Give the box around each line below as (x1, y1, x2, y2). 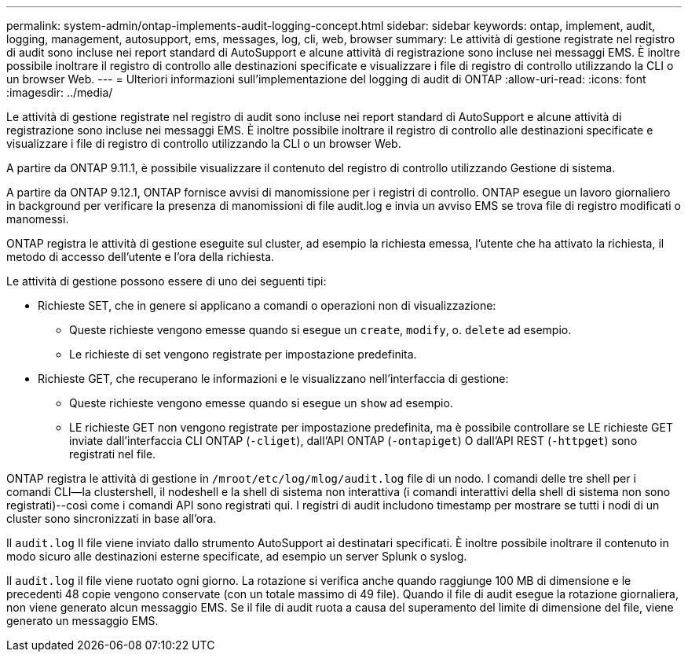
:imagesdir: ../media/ (6, 86, 113, 99)
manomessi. (6, 212, 69, 226)
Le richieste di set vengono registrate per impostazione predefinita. (69, 347, 417, 361)
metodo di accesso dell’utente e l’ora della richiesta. (6, 250, 275, 263)
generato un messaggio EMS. (6, 614, 159, 627)
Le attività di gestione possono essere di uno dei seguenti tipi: (6, 274, 327, 288)
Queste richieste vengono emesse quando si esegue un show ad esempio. (69, 396, 453, 410)
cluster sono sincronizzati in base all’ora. (6, 512, 217, 525)
